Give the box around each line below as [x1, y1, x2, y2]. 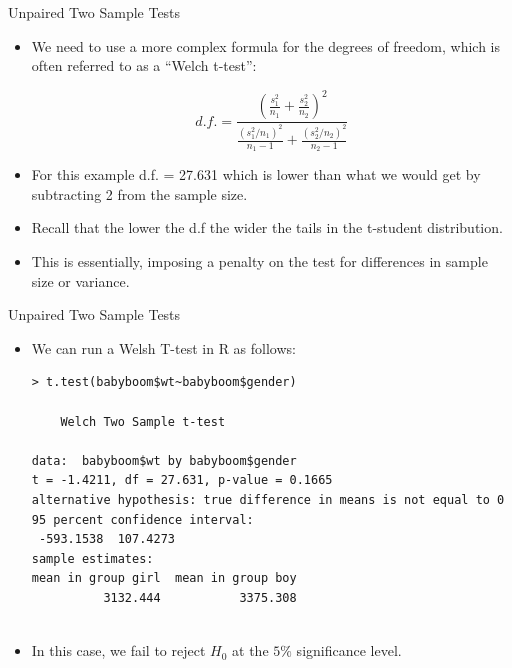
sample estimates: [31, 551, 154, 566]
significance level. [296, 640, 402, 661]
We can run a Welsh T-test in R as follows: [31, 337, 296, 358]
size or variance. [31, 270, 130, 291]
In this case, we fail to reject [31, 640, 206, 661]
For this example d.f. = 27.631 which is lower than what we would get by [31, 164, 481, 185]
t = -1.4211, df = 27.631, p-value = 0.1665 [31, 473, 333, 488]
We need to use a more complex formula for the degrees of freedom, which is [31, 35, 500, 56]
